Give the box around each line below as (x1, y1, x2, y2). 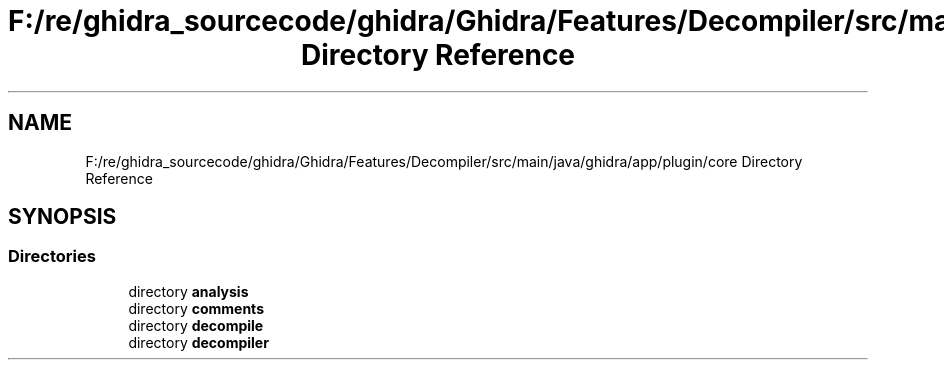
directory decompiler (128, 333, 269, 351)
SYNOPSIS (8, 204, 117, 230)
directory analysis (128, 282, 249, 300)
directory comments (128, 299, 264, 317)
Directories (8, 246, 96, 267)
